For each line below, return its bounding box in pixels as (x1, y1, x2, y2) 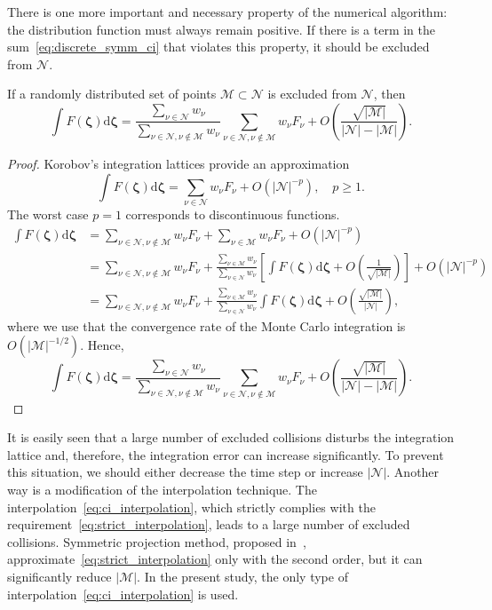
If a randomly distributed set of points (7, 84, 217, 103)
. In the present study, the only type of (137, 566, 348, 585)
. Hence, (80, 336, 124, 354)
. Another (386, 463, 440, 481)
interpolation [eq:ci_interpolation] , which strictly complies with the (7, 497, 376, 516)
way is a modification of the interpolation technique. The (7, 480, 317, 498)
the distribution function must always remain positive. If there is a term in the (7, 20, 435, 38)
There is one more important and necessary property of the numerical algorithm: (7, 3, 448, 20)
